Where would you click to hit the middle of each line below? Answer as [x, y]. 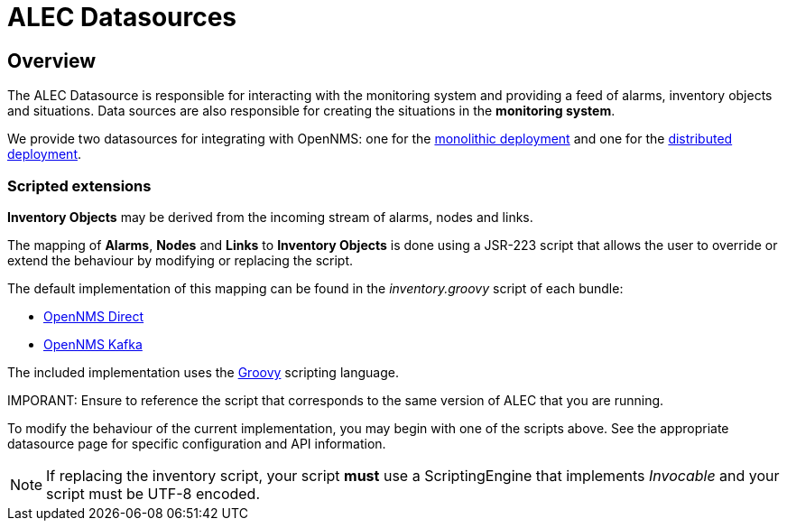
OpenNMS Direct [94, 316]
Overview [52, 60]
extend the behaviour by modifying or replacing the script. [181, 260]
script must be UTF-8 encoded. [153, 493]
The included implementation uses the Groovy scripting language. [203, 372]
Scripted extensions [79, 185]
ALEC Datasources [122, 17]
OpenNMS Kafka [93, 344]
